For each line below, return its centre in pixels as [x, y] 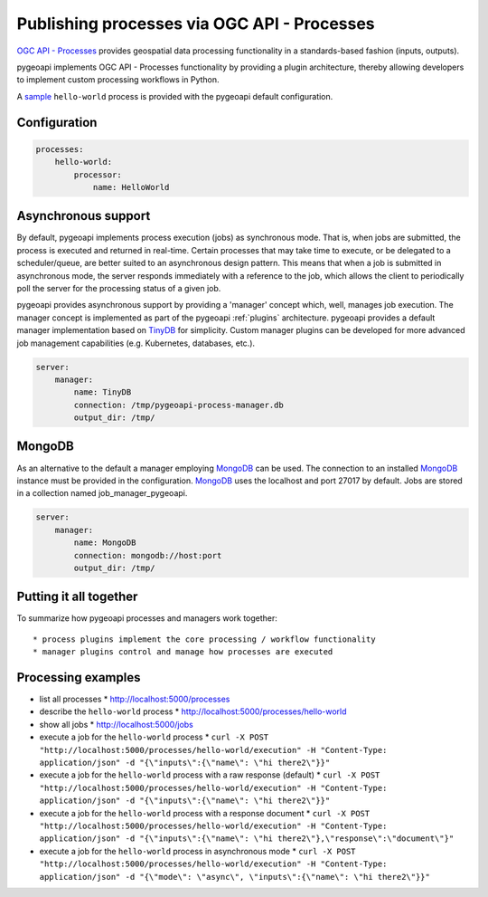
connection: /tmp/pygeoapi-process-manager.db [178, 405]
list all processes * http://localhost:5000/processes [135, 699]
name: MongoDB [105, 543]
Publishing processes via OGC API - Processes [196, 24]
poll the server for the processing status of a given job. [119, 288]
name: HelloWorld [131, 187]
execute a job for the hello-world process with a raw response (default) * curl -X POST [210, 775]
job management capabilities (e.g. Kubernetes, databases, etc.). [136, 343]
